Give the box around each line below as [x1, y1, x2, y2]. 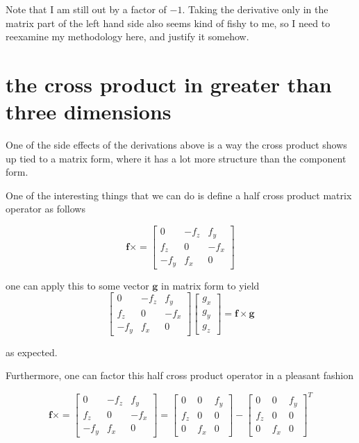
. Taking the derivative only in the [182, 2, 328, 16]
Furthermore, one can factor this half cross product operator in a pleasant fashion [6, 368, 354, 383]
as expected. [6, 344, 58, 359]
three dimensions [6, 97, 172, 126]
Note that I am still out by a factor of [6, 2, 167, 16]
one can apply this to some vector [6, 278, 149, 292]
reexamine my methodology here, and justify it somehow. [6, 29, 249, 44]
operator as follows [6, 201, 85, 216]
